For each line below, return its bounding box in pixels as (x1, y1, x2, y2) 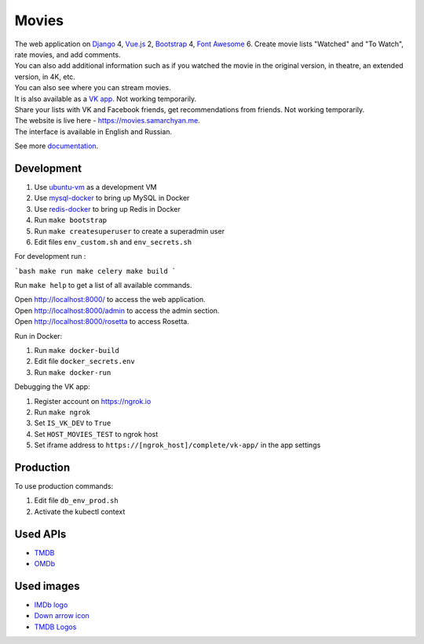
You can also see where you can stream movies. (14, 83, 171, 93)
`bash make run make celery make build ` (14, 267, 177, 275)
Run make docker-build (34, 346, 119, 355)
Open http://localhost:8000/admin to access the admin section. (14, 306, 220, 315)
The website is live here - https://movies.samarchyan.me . (14, 116, 200, 126)
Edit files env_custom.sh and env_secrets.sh (34, 237, 192, 246)
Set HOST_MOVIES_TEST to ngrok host (34, 429, 159, 438)
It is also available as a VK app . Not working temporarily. (14, 94, 197, 104)
